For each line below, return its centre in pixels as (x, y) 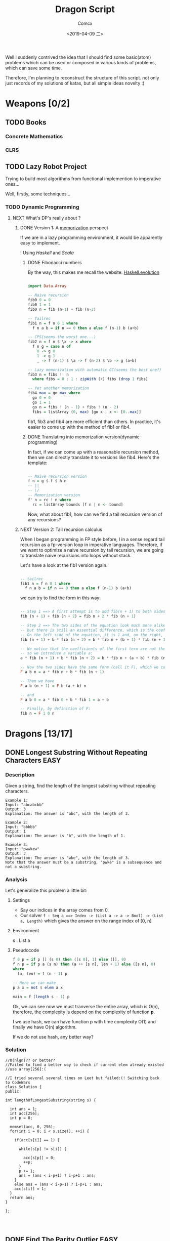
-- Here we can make (34, 983)
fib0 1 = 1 (39, 305)
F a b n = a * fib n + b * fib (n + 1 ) (62, 672)
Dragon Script (85, 9)
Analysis (16, 880)
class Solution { (24, 1087)
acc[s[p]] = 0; (39, 1157)
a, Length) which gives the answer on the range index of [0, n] (86, 921)
